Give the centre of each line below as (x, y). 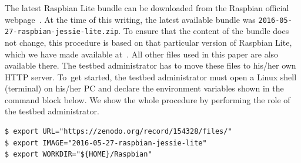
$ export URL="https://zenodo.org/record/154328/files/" (118, 132)
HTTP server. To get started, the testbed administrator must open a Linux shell (151, 77)
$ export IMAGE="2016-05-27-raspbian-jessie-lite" (106, 143)
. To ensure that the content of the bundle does (204, 31)
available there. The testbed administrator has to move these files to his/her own (150, 65)
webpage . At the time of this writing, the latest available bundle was (130, 19)
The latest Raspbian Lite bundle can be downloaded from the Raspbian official (147, 8)
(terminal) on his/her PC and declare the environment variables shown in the (144, 88)
